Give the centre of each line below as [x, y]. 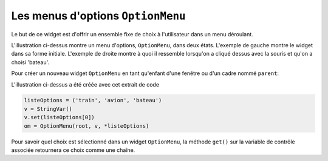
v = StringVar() [48, 109]
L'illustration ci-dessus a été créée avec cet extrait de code [85, 84]
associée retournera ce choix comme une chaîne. [73, 150]
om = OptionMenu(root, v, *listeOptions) [87, 126]
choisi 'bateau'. [30, 62]
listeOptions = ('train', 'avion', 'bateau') [93, 100]
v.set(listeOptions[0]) [60, 117]
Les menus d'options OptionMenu [98, 16]
